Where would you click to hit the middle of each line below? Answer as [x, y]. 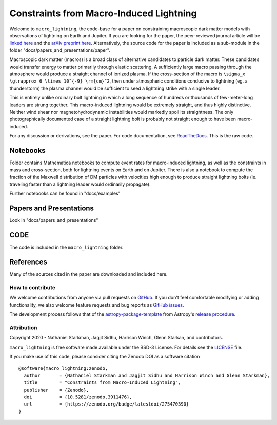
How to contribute [33, 287]
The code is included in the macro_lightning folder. [66, 247]
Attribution [23, 327]
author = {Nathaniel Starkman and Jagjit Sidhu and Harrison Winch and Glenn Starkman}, [147, 375]
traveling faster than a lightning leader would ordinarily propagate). [80, 184]
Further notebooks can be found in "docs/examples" [65, 194]
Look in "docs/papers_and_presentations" [54, 220]
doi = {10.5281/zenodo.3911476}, [78, 397]
